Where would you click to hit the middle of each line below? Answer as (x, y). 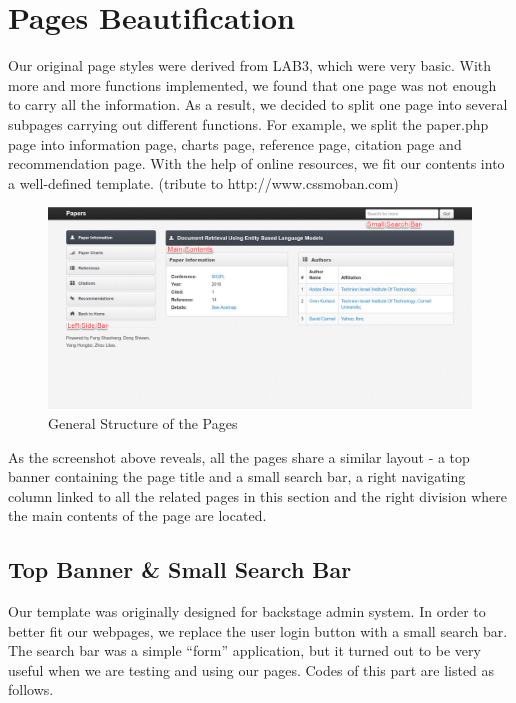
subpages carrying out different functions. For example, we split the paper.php (248, 123)
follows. (31, 689)
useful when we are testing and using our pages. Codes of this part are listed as (251, 669)
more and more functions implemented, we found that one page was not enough (252, 84)
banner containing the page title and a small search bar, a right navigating (237, 476)
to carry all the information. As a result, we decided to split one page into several (258, 104)
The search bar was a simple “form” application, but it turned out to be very (244, 650)
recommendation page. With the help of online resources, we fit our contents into (256, 163)
